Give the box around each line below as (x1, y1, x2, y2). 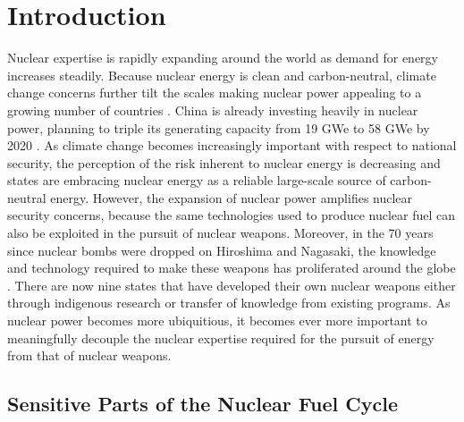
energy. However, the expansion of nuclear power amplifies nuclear (50, 188, 413, 207)
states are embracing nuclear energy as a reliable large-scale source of (7, 171, 386, 190)
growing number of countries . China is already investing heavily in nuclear (7, 100, 418, 119)
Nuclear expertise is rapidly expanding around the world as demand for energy (7, 48, 438, 67)
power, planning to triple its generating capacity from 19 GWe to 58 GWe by (7, 118, 430, 137)
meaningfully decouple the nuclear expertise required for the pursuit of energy (7, 328, 434, 347)
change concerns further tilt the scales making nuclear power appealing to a (7, 83, 422, 102)
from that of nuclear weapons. (7, 346, 172, 365)
